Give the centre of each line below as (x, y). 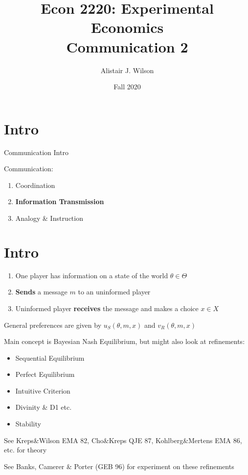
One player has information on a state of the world (92, 275)
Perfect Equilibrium (45, 374)
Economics (127, 27)
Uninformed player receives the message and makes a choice (107, 308)
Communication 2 (127, 46)
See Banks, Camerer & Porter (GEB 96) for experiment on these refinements (119, 466)
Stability (28, 424)
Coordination (35, 185)
